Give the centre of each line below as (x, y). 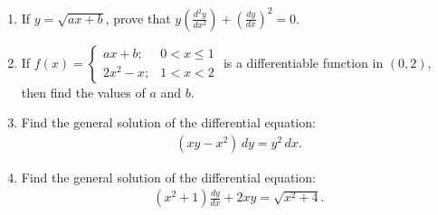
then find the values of (83, 92)
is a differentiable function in (303, 62)
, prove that (138, 18)
